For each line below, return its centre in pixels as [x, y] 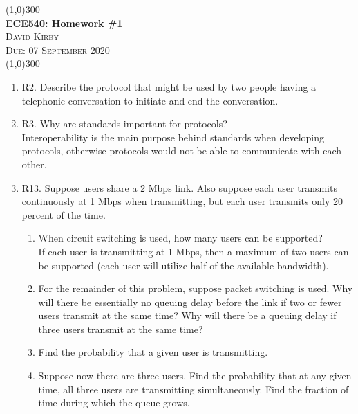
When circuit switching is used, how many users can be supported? [180, 238]
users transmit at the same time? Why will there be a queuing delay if [187, 315]
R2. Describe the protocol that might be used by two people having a [169, 86]
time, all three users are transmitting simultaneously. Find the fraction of [194, 389]
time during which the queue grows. [114, 403]
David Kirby [32, 36]
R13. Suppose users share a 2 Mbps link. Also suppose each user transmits [179, 187]
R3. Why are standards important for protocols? [124, 124]
